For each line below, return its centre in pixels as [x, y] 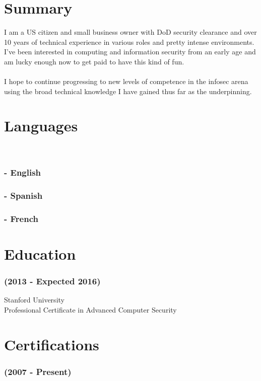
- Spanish [23, 195]
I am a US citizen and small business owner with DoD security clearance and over [130, 32]
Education [40, 253]
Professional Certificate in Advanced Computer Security [90, 309]
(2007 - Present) [38, 371]
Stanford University [34, 300]
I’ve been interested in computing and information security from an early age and [130, 52]
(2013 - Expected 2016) [52, 281]
